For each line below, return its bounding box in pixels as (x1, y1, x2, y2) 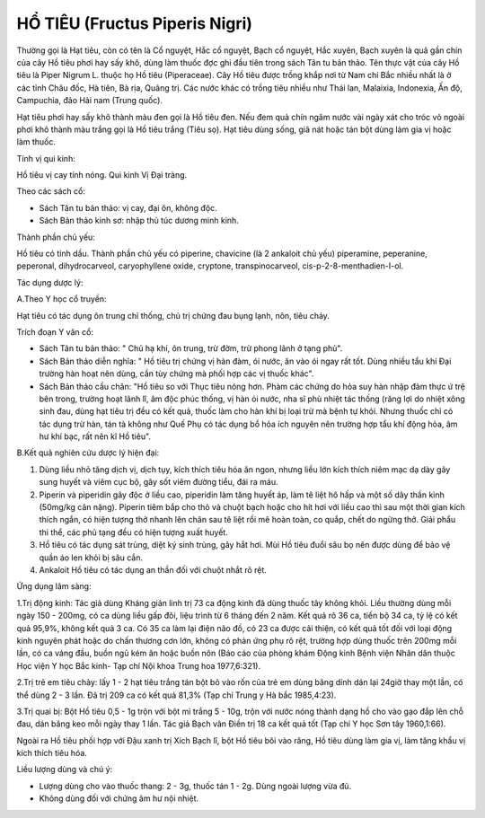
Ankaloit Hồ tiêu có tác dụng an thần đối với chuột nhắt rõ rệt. (39, 565, 267, 575)
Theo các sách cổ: (16, 186, 85, 197)
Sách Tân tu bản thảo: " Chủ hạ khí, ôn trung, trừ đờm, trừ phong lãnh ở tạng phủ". (39, 343, 343, 354)
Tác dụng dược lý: (16, 277, 84, 287)
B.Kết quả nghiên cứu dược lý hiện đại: (16, 447, 160, 458)
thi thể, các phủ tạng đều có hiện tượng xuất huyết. (39, 526, 228, 538)
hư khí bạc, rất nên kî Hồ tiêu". (39, 431, 152, 442)
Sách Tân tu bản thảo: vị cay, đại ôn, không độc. (39, 202, 217, 213)
